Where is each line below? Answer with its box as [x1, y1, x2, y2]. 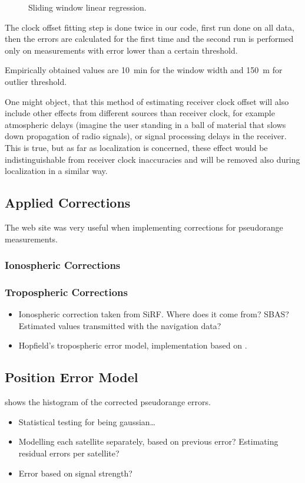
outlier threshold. [5, 75, 67, 87]
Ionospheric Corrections [5, 258, 121, 272]
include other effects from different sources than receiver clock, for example [5, 107, 275, 119]
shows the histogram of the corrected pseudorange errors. [5, 396, 211, 408]
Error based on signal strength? [18, 466, 132, 479]
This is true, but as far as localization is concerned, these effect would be [5, 141, 268, 153]
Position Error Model [5, 368, 138, 386]
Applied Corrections [5, 193, 131, 212]
